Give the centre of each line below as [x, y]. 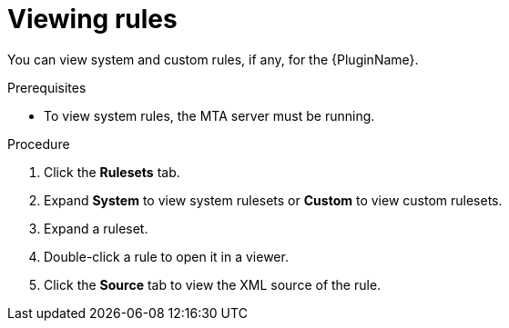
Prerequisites [47, 87]
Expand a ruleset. [96, 228]
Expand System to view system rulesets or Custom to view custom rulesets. [273, 200]
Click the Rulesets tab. [112, 172]
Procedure [39, 144]
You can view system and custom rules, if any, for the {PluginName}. [213, 59]
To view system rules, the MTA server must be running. [209, 115]
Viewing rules [92, 19]
